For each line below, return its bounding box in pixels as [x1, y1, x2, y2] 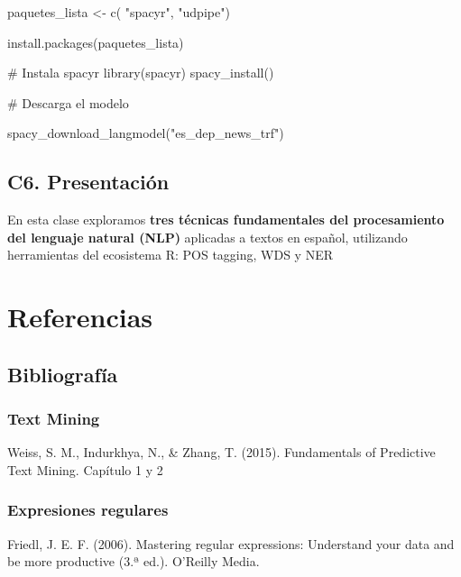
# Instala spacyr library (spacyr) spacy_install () [7, 63, 274, 82]
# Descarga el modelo [7, 93, 129, 112]
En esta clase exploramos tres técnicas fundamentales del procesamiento [7, 210, 445, 229]
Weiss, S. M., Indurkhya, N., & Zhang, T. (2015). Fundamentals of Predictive [7, 443, 436, 462]
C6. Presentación [7, 168, 170, 196]
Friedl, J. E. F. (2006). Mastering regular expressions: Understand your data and [7, 534, 455, 553]
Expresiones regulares [7, 499, 169, 521]
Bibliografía [7, 360, 118, 388]
